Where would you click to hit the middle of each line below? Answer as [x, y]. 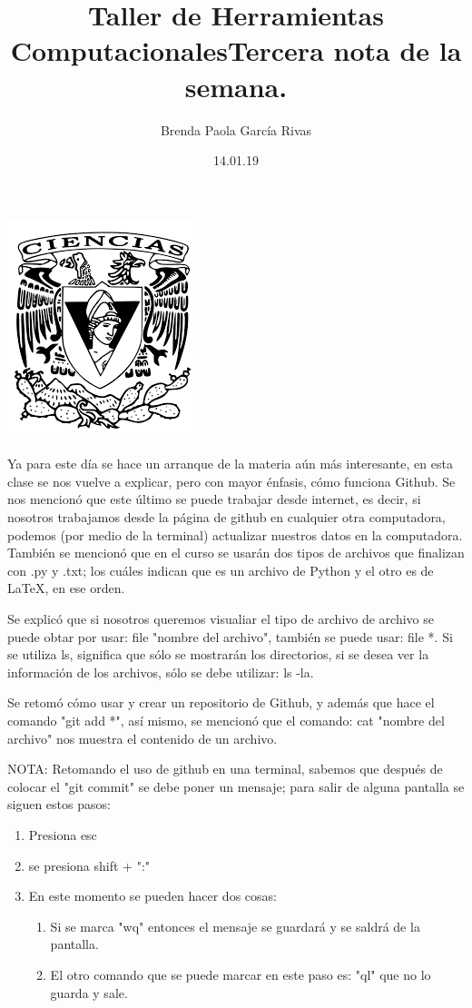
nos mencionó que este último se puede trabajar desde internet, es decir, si [214, 499]
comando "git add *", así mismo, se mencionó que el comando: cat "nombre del [226, 720]
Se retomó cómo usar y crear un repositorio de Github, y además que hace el [221, 702]
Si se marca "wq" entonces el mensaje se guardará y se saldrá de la [235, 926]
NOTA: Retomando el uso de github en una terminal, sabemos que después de [225, 769]
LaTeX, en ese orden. [66, 588]
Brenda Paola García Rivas [236, 129]
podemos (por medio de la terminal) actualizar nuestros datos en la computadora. [235, 534]
